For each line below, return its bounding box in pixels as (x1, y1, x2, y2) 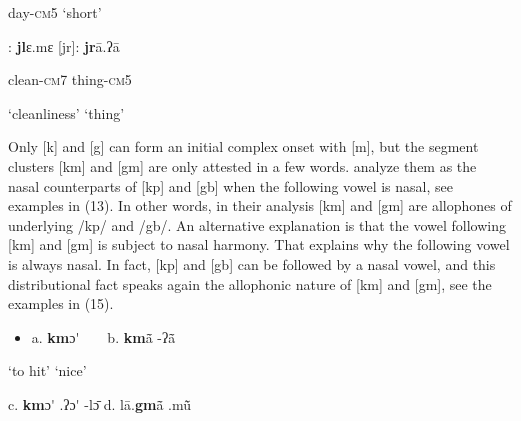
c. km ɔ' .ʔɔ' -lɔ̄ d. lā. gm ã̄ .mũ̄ (8, 393, 191, 414)
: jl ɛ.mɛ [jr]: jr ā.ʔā (8, 35, 120, 56)
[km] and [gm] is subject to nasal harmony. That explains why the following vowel (8, 234, 510, 255)
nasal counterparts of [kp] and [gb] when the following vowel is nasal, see (8, 175, 453, 196)
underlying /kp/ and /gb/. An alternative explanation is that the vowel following (8, 214, 506, 235)
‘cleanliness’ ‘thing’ (8, 102, 125, 123)
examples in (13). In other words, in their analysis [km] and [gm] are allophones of (8, 195, 512, 216)
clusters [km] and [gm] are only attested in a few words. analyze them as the (8, 155, 477, 176)
